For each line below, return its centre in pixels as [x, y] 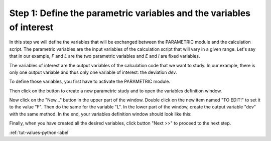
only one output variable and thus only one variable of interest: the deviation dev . [93, 72]
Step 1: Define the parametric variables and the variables [130, 13]
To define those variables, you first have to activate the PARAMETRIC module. [90, 82]
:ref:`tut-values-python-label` [40, 132]
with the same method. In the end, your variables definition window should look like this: [100, 114]
